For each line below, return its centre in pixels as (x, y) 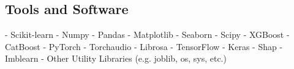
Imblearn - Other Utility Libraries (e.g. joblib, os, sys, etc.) (116, 58)
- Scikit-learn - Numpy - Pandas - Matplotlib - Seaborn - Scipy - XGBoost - (147, 34)
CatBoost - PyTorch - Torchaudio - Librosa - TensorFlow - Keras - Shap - (144, 46)
